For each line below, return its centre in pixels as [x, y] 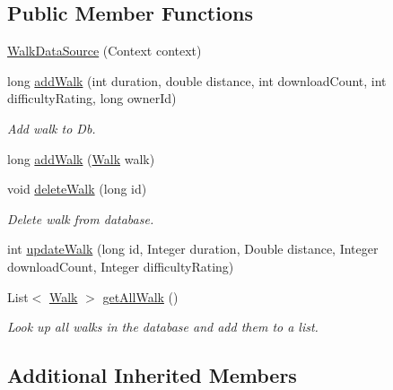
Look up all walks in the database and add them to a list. [163, 327]
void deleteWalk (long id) [77, 189]
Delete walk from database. [81, 218]
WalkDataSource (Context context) [105, 51]
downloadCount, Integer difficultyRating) [121, 266]
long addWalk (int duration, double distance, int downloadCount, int [197, 80]
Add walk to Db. [52, 128]
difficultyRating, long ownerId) [92, 98]
